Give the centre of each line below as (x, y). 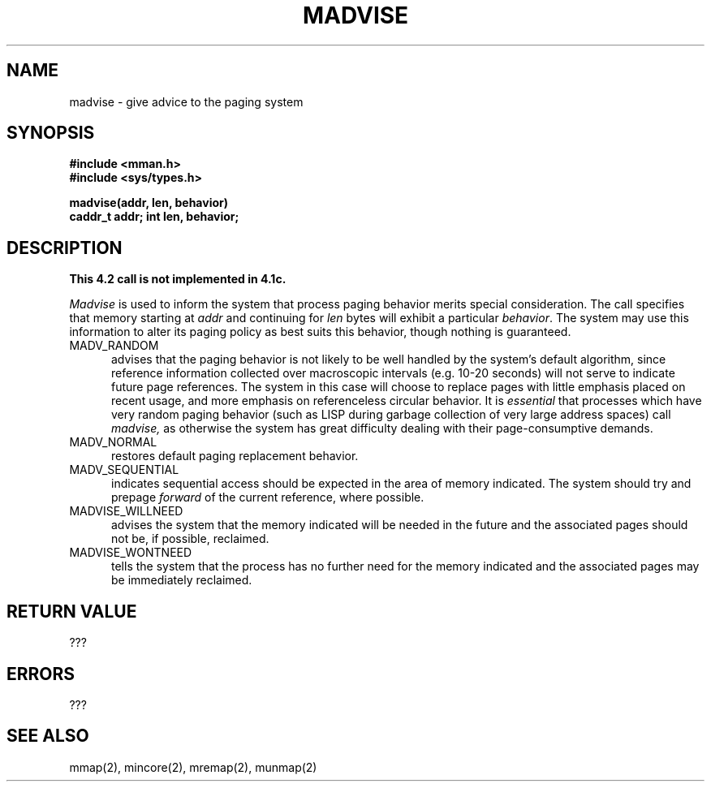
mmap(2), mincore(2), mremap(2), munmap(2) (193, 767)
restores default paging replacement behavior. (235, 456)
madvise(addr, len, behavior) (149, 203)
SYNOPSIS (51, 133)
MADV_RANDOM (114, 346)
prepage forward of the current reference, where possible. (268, 497)
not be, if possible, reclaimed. (190, 539)
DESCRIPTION (65, 248)
